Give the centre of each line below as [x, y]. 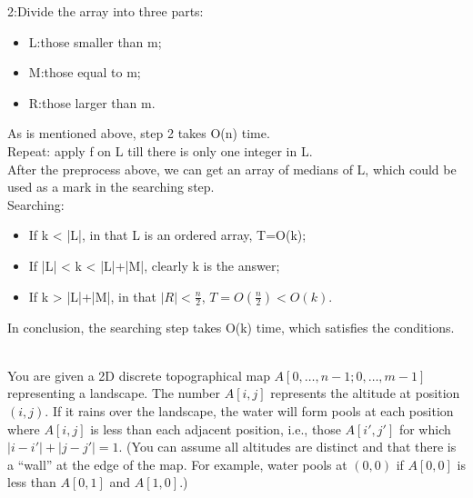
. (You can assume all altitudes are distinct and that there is [287, 447]
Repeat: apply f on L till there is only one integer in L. [160, 150]
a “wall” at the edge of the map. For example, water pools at [177, 464]
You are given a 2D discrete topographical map [139, 375]
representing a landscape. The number [114, 393]
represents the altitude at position [365, 393]
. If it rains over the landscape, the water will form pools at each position [249, 410]
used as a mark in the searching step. [111, 187]
